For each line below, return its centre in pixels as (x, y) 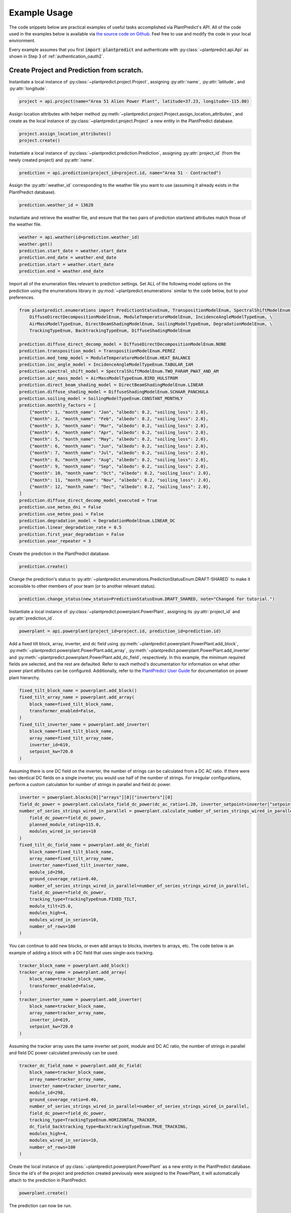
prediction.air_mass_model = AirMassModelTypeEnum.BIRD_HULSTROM (98, 378)
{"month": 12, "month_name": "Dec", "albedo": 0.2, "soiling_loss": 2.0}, (120, 487)
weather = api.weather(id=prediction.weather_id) (79, 237)
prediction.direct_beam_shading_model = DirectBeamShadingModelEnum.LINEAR (111, 385)
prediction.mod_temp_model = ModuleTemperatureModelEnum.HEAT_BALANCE (105, 358)
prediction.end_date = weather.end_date (68, 258)
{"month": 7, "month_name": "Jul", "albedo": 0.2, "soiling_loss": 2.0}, (119, 453)
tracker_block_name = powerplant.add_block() (74, 965)
